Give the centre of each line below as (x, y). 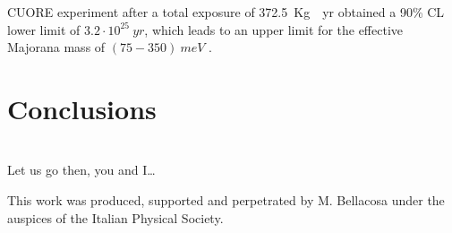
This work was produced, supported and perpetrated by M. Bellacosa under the (226, 199)
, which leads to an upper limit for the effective (274, 29)
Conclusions (82, 108)
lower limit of (44, 29)
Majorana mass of (56, 47)
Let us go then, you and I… (81, 170)
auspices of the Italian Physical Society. (115, 217)
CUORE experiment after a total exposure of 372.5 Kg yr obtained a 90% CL (226, 12)
